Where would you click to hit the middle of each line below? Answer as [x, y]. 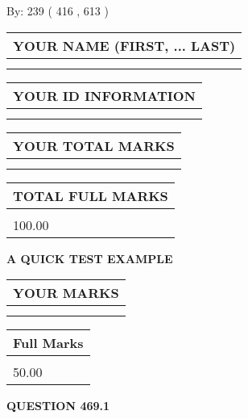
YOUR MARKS [66, 293]
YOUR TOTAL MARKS [94, 145]
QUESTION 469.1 [58, 406]
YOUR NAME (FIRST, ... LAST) [124, 45]
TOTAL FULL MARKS [91, 195]
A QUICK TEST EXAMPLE [90, 258]
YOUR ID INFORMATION [104, 95]
